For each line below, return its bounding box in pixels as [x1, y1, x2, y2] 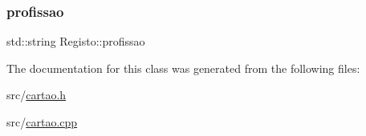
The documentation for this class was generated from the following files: [6, 59, 360, 76]
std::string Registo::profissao [6, 33, 145, 50]
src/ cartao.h [6, 86, 67, 103]
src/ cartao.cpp [6, 114, 78, 130]
